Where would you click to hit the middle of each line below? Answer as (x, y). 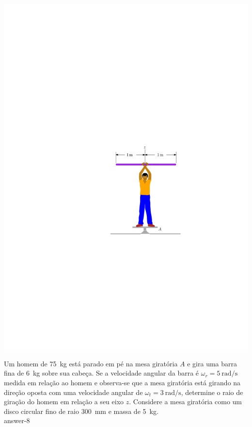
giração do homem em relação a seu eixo (64, 402)
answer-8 (17, 420)
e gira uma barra (212, 363)
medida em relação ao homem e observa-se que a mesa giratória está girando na (122, 382)
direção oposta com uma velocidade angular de (73, 392)
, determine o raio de (212, 392)
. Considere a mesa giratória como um (186, 402)
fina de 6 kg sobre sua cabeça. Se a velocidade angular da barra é (102, 373)
